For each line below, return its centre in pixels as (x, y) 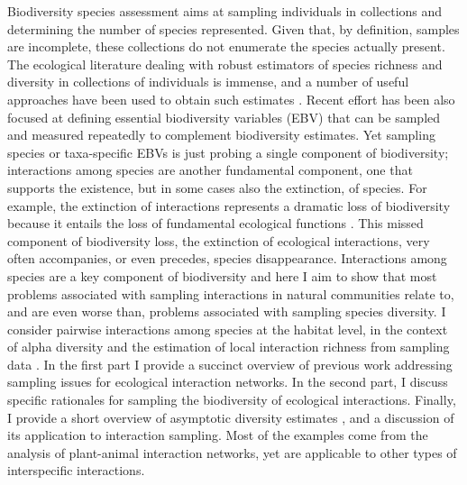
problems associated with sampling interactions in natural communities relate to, (231, 293)
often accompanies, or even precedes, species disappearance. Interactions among (227, 258)
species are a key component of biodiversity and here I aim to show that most (222, 275)
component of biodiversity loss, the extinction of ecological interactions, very (219, 240)
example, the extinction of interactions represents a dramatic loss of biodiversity (229, 205)
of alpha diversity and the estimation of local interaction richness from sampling (229, 347)
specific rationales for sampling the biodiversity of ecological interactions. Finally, (232, 400)
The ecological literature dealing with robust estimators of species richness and (225, 64)
